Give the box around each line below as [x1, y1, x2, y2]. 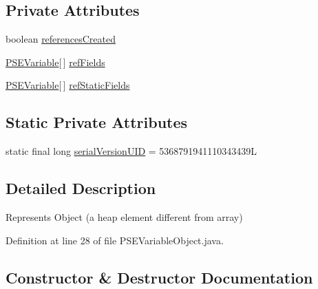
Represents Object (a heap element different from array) [6, 209, 243, 224]
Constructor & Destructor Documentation [6, 266, 313, 288]
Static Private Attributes [6, 111, 188, 133]
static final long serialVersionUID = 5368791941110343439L [6, 144, 257, 158]
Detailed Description [6, 178, 156, 199]
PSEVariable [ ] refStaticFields [6, 78, 130, 92]
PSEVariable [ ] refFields [6, 54, 105, 69]
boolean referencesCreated [6, 32, 116, 46]
